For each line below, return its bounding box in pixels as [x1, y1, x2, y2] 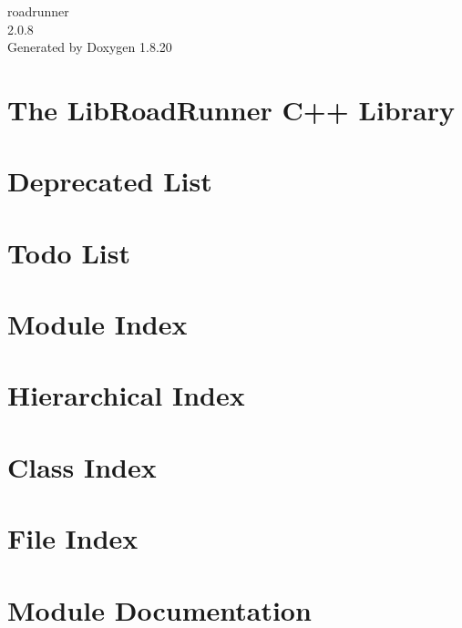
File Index [7, 520, 139, 557]
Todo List [7, 233, 130, 271]
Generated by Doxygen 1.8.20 [7, 37, 172, 57]
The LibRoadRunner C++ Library [7, 90, 455, 128]
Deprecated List [7, 162, 212, 200]
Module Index [7, 305, 188, 343]
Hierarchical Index [7, 376, 245, 414]
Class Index [7, 448, 157, 485]
